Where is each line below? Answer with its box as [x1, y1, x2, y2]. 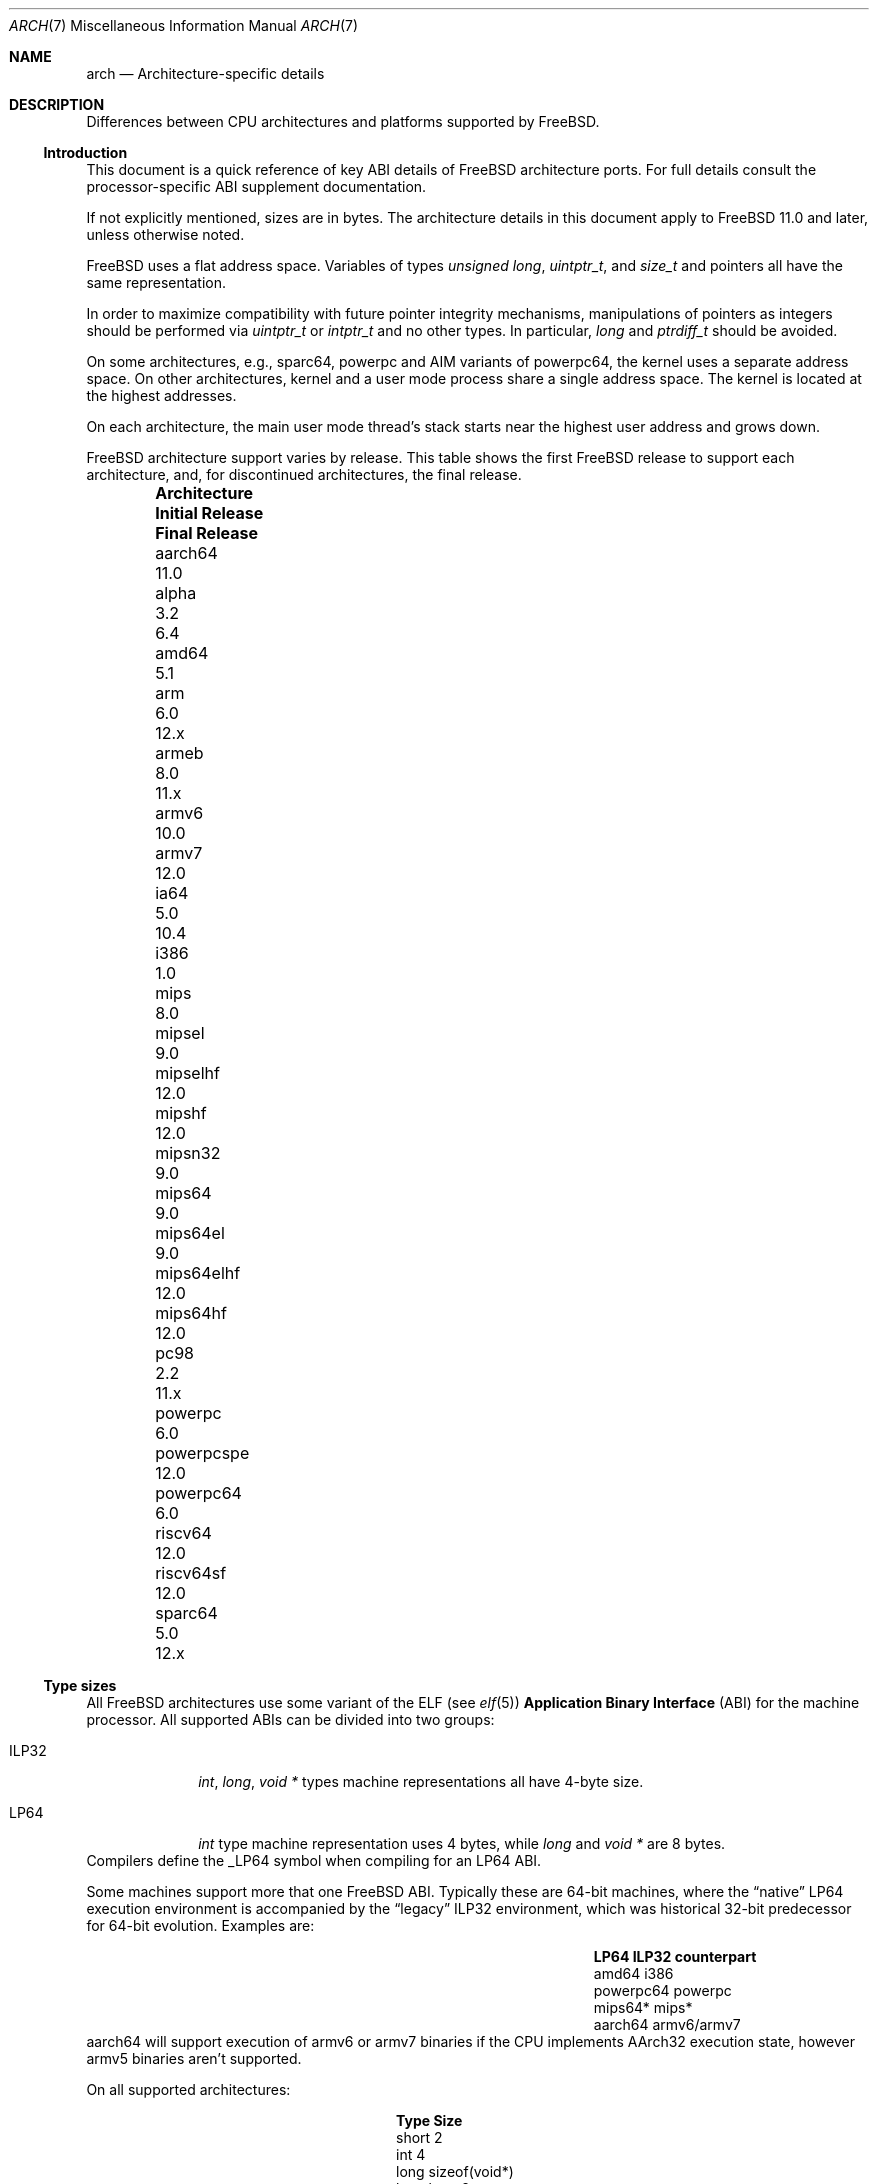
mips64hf [155, 1303, 227, 1323]
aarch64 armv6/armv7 [593, 2016, 741, 2033]
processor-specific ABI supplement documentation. [86, 178, 427, 195]
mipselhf [155, 1063, 220, 1083]
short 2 [396, 2129, 443, 2146]
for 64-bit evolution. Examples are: [86, 1917, 315, 1934]
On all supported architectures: [86, 2081, 291, 2098]
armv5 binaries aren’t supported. [86, 2050, 302, 2067]
